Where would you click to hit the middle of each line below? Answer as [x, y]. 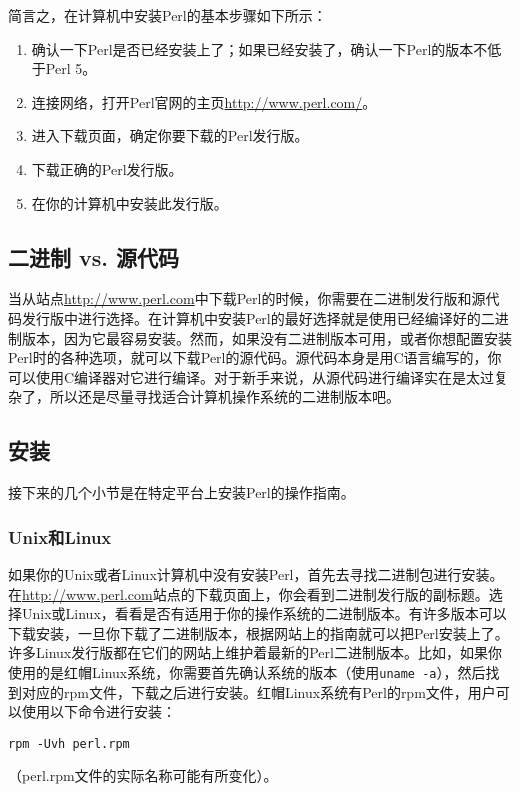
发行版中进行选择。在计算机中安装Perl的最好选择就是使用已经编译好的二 [258, 317]
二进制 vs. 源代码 [94, 256]
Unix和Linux [60, 536]
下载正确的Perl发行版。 [107, 168]
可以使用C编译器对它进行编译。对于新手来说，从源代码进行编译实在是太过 [251, 376]
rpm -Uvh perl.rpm [69, 743]
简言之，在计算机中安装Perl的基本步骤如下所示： [167, 15]
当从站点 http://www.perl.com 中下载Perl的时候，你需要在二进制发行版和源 [247, 298]
